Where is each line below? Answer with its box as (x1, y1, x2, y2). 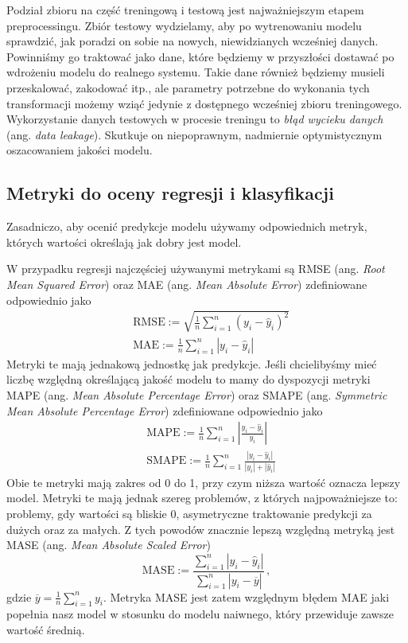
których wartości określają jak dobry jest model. (6, 233, 242, 250)
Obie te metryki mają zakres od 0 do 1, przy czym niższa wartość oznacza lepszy (6, 473, 401, 490)
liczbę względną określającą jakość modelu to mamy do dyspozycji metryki (6, 371, 371, 388)
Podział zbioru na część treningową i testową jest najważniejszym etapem (6, 2, 364, 18)
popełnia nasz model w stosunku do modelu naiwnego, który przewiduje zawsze (6, 606, 394, 622)
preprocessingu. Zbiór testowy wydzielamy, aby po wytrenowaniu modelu (6, 17, 362, 33)
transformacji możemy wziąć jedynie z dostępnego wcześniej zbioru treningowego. (6, 95, 402, 111)
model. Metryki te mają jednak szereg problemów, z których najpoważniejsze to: (6, 489, 398, 506)
